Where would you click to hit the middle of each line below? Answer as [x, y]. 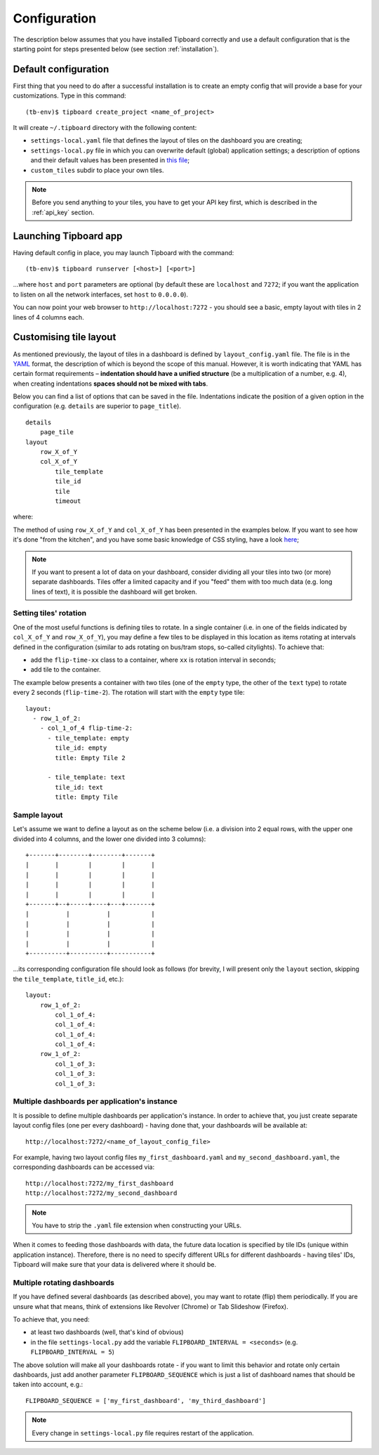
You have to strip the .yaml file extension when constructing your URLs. [137, 1225]
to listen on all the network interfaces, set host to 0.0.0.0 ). [101, 294]
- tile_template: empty [88, 738]
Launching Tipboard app [68, 236]
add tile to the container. [66, 670]
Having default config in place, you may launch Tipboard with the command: [124, 252]
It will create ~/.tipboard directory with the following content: [105, 128]
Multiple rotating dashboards [64, 1282]
